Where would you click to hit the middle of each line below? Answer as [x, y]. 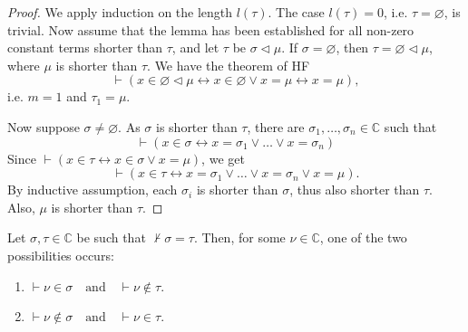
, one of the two [363, 237]
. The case [296, 12]
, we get [223, 158]
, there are [276, 126]
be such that [111, 237]
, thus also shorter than [355, 190]
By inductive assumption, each [93, 190]
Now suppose [44, 126]
